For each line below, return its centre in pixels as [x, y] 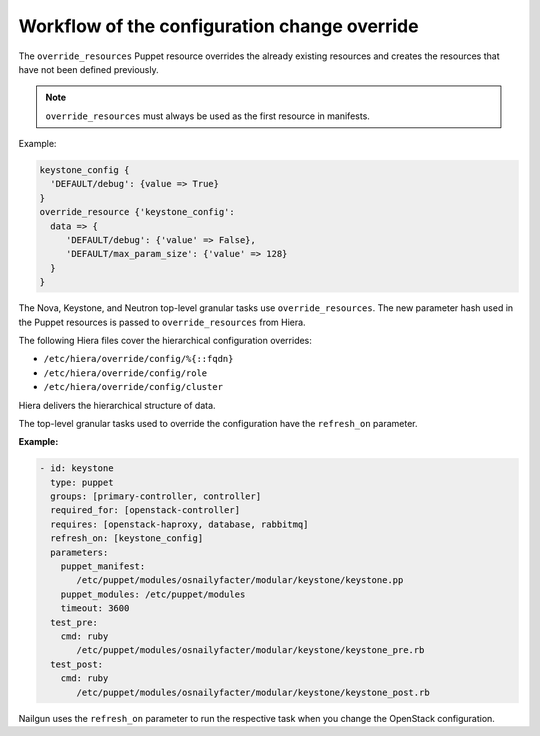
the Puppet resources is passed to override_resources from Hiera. [162, 322]
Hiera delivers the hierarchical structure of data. [117, 405]
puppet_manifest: [103, 566]
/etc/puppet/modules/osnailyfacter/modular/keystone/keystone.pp [240, 580]
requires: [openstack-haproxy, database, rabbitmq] [179, 524]
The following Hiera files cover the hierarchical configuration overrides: [165, 340]
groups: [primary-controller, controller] [156, 496]
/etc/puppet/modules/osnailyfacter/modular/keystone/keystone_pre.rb [250, 650]
